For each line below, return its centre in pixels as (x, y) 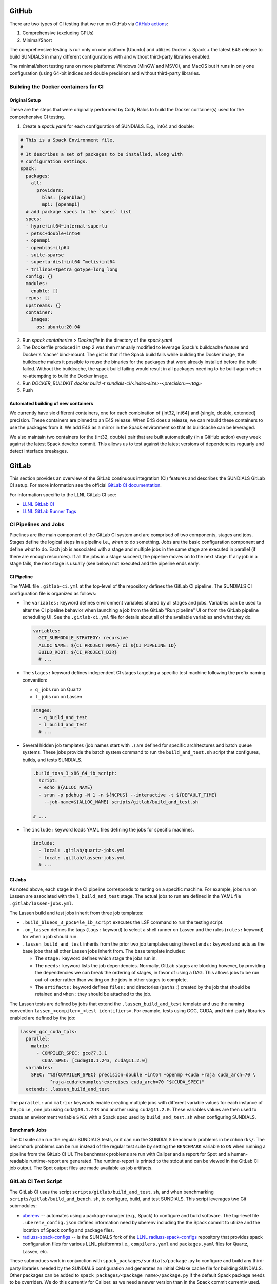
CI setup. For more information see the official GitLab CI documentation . (85, 485)
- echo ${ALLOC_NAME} (66, 788)
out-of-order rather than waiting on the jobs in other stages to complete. (112, 980)
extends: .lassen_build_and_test (68, 1089)
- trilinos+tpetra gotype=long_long (72, 269)
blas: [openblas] (64, 197)
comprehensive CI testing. (37, 117)
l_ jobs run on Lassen (58, 696)
